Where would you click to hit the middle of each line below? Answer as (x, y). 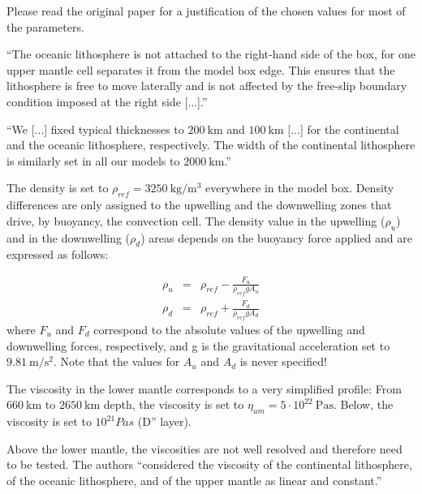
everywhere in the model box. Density (300, 188)
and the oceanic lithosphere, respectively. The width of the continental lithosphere (211, 145)
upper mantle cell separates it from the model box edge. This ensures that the (201, 69)
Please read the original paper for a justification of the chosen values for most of (206, 11)
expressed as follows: (58, 254)
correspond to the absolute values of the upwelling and (229, 329)
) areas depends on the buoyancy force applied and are (276, 237)
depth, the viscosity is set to (174, 404)
